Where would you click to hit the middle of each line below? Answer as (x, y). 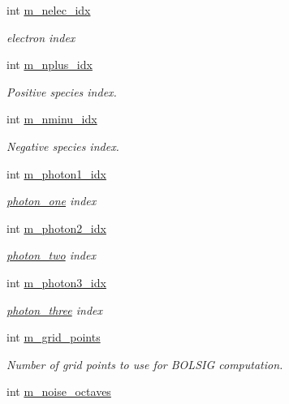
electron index (41, 37)
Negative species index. (63, 146)
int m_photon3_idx (56, 282)
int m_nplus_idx (50, 64)
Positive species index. (62, 91)
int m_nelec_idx (49, 10)
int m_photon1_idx (56, 173)
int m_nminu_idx (52, 119)
